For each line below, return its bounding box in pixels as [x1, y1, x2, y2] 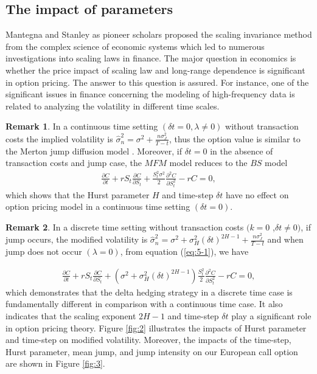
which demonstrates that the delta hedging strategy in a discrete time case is [5, 285, 293, 298]
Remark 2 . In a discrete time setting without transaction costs [5, 220, 244, 233]
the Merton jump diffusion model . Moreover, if [5, 144, 182, 157]
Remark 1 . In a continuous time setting [5, 120, 158, 133]
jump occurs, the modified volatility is [5, 233, 148, 246]
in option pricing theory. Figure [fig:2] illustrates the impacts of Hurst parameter [5, 321, 307, 334]
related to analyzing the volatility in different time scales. [5, 99, 220, 112]
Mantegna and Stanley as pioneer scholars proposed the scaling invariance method [5, 28, 312, 41]
